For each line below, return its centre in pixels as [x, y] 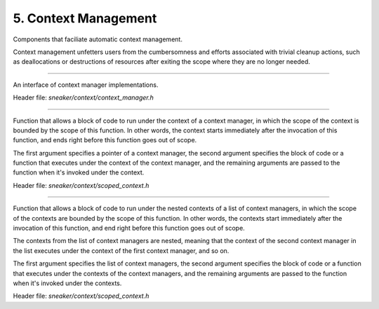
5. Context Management [85, 18]
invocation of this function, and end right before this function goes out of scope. [129, 228]
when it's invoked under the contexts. [67, 283]
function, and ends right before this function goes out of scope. [105, 140]
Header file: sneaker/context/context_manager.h [83, 97]
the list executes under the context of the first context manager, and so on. [121, 250]
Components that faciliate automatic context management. [98, 39]
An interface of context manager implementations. [86, 85]
